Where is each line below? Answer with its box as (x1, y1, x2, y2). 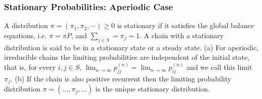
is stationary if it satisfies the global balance (117, 20, 254, 31)
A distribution (4, 20, 48, 31)
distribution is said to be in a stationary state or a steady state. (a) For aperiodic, (4, 42, 259, 52)
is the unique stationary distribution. (95, 83, 210, 94)
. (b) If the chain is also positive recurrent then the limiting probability (10, 73, 232, 84)
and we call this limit (186, 62, 252, 72)
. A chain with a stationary (140, 30, 224, 40)
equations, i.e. (4, 30, 47, 40)
